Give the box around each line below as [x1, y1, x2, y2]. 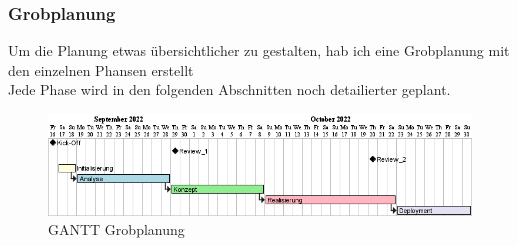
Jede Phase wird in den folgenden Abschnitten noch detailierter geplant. [8, 79, 451, 100]
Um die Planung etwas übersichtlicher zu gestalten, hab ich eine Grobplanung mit [8, 40, 510, 61]
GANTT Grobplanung [48, 219, 185, 240]
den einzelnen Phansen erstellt [8, 59, 194, 80]
